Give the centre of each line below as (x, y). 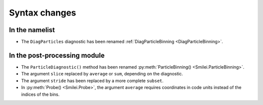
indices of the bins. (40, 94)
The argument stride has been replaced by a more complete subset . (92, 81)
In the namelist (32, 30)
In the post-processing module (57, 55)
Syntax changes (43, 13)
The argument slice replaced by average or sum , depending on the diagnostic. (102, 74)
